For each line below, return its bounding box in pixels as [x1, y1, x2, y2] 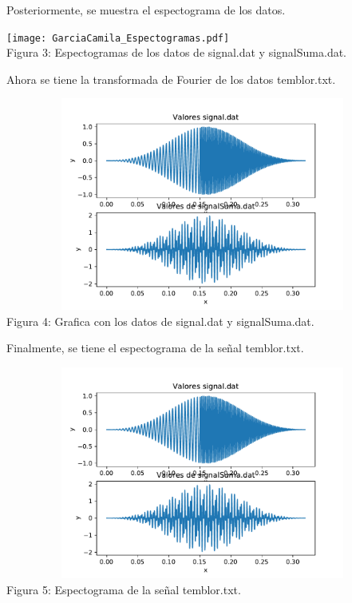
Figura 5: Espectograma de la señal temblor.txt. [6, 581, 241, 597]
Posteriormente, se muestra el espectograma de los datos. [6, 2, 286, 18]
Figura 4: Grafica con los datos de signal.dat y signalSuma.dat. [6, 312, 314, 329]
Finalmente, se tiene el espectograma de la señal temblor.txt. [6, 339, 304, 356]
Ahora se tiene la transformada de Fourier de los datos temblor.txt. [6, 70, 336, 87]
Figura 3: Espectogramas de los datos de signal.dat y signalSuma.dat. [6, 44, 347, 61]
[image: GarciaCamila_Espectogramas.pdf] [6, 32, 230, 44]
